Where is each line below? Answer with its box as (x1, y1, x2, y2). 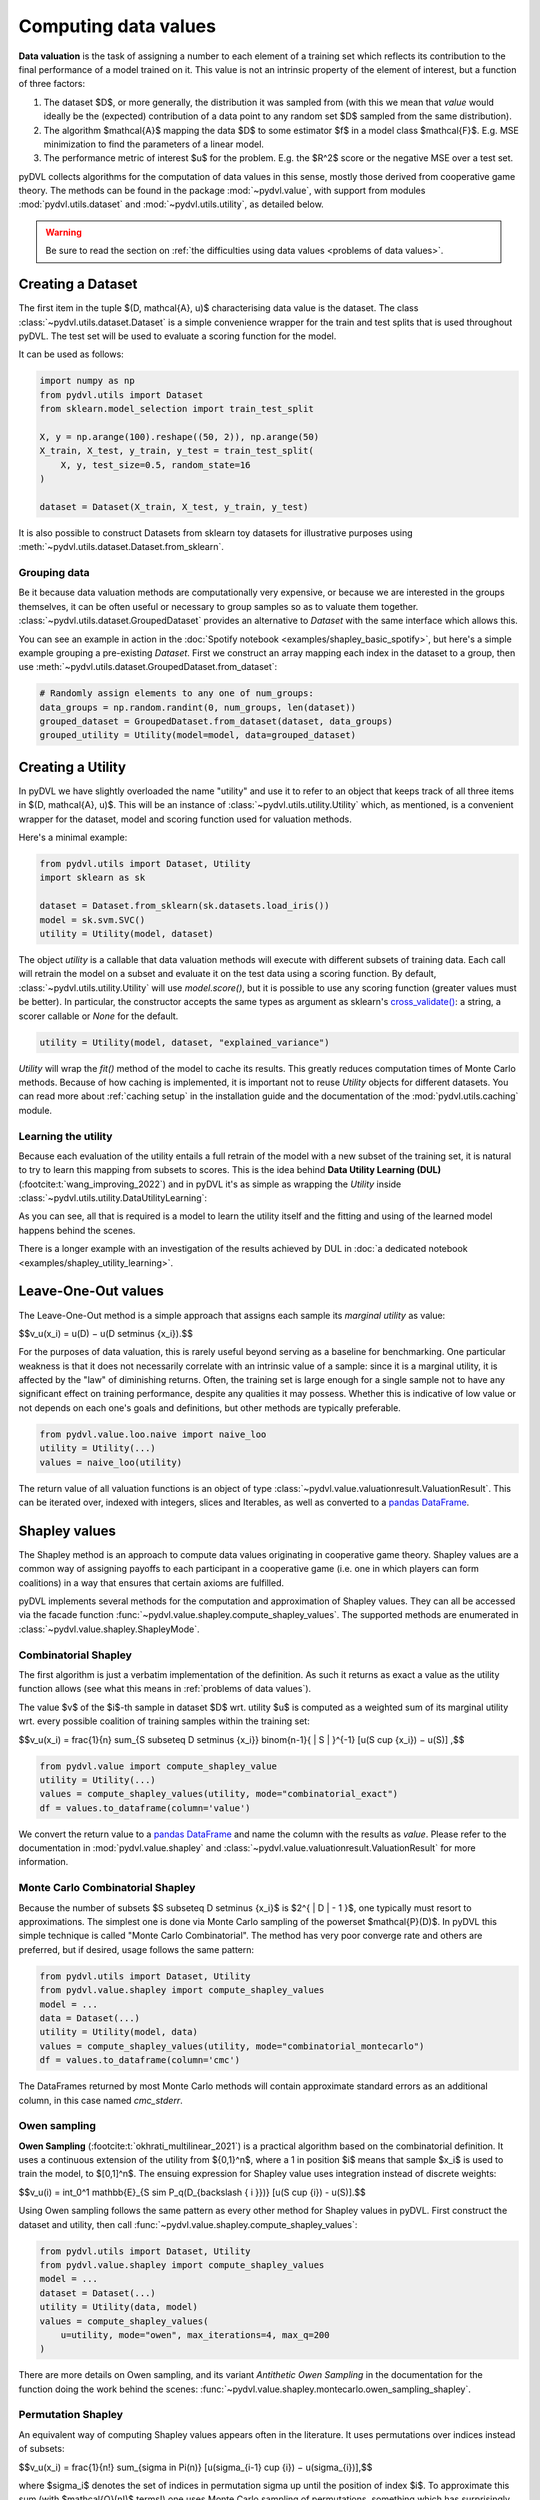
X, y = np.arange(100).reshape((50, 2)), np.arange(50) (39, 431, 320, 442)
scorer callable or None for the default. (18, 1010, 179, 1022)
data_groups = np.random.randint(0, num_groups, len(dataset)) (39, 701, 357, 713)
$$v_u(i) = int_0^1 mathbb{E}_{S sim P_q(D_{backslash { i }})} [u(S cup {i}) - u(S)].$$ (18, 2186, 367, 2198)
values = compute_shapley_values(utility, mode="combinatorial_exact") (39, 1788, 399, 1800)
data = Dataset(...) (39, 2012, 140, 2024)
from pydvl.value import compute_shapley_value (39, 1760, 277, 1772)
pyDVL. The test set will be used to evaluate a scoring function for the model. (18, 330, 337, 342)
